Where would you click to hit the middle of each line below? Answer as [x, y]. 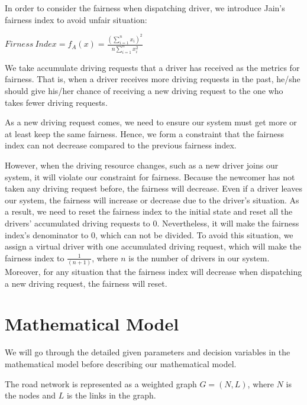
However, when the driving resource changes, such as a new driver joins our [142, 165]
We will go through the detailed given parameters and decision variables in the [148, 352]
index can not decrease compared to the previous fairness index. [121, 145]
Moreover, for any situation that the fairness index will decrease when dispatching [153, 272]
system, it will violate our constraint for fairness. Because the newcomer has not [150, 176]
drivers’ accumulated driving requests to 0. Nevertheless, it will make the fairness [152, 223]
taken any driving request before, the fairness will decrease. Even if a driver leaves [153, 188]
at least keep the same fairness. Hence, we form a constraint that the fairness [144, 133]
